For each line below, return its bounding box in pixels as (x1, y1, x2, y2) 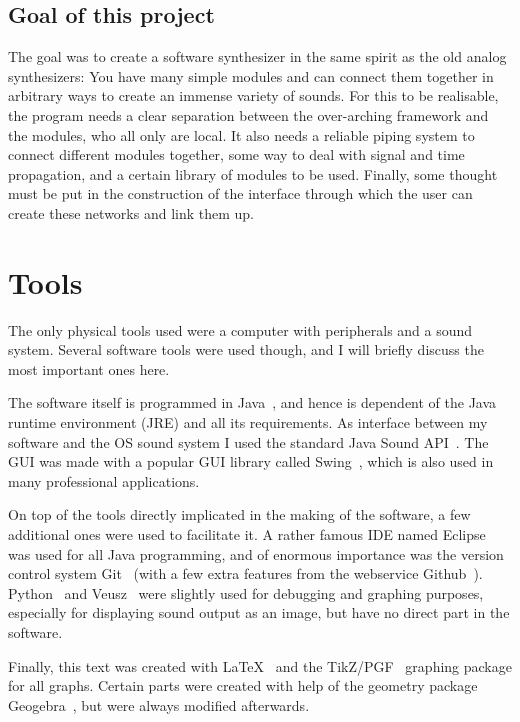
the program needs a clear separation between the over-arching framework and (8, 104, 489, 125)
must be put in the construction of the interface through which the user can (8, 183, 473, 204)
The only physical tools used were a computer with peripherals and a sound (8, 319, 473, 340)
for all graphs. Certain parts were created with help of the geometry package (8, 675, 478, 696)
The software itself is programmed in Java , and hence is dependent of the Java (8, 392, 497, 413)
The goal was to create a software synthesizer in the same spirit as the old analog (8, 46, 507, 67)
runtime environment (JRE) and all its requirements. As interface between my (8, 412, 488, 433)
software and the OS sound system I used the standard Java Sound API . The (8, 431, 489, 452)
